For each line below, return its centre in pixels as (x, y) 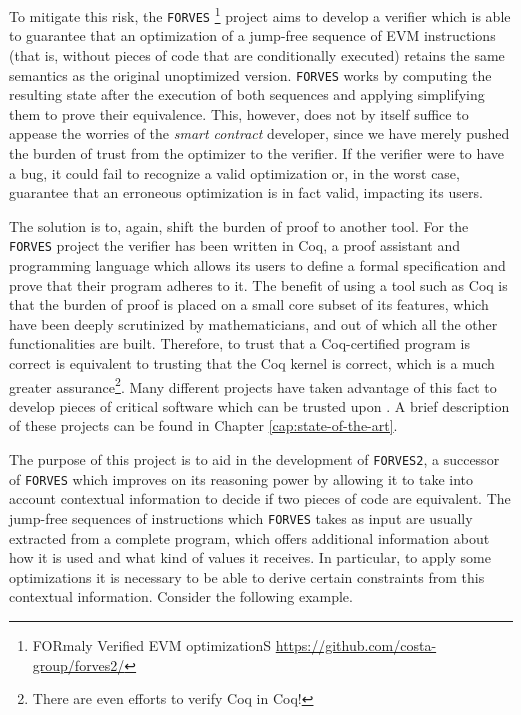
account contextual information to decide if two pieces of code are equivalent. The (260, 498)
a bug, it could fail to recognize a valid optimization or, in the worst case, (234, 172)
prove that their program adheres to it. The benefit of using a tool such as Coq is (258, 284)
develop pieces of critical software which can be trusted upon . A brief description (259, 405)
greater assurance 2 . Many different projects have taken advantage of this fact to (253, 385)
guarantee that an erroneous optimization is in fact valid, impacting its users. (246, 192)
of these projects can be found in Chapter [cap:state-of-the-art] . (203, 425)
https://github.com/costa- (356, 644)
